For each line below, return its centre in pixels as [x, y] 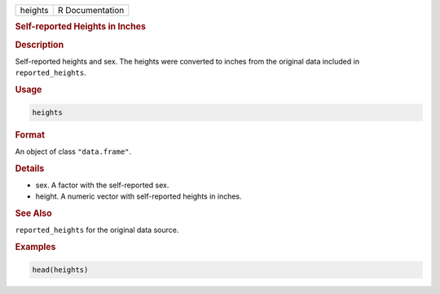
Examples [35, 247]
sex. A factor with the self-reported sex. [102, 185]
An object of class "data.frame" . [73, 151]
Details [30, 169]
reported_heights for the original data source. [97, 230]
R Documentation [91, 10]
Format [30, 134]
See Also [33, 213]
